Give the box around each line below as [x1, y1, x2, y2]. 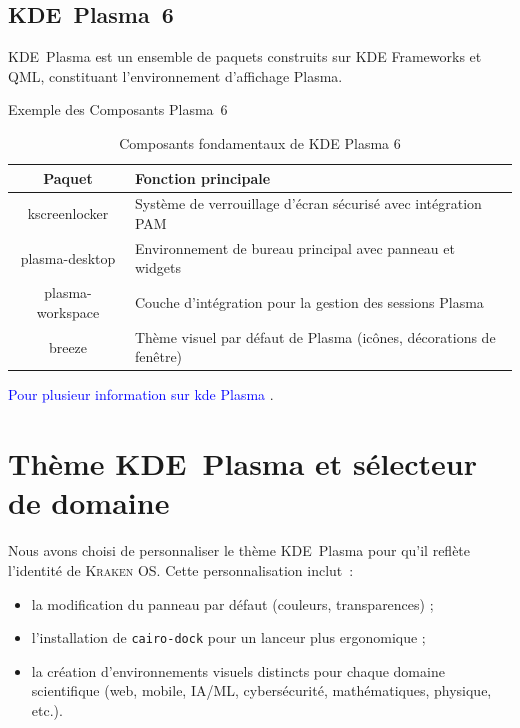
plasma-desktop [20, 247, 116, 268]
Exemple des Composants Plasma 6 [8, 99, 228, 120]
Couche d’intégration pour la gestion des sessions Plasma [134, 292, 484, 313]
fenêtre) [134, 346, 183, 367]
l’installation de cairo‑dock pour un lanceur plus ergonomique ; [31, 627, 426, 648]
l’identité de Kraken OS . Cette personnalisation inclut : [8, 559, 354, 580]
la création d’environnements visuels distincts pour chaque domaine [31, 660, 445, 681]
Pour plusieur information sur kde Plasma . [8, 384, 274, 405]
